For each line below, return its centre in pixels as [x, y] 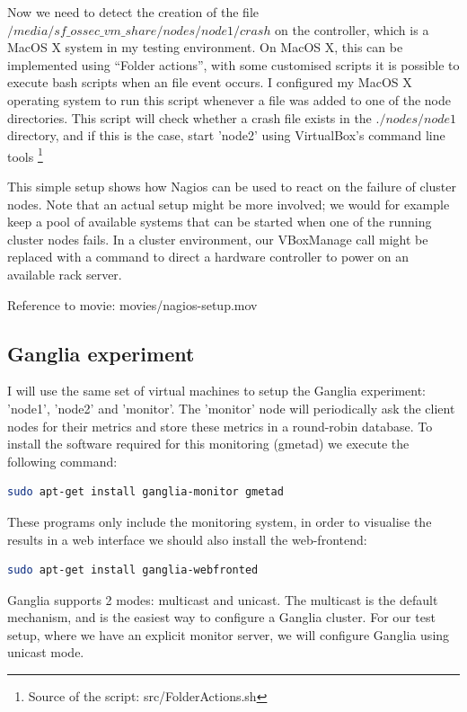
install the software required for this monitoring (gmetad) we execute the [208, 444]
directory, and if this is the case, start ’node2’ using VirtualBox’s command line [226, 135]
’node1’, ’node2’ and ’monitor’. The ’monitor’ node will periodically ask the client [231, 408]
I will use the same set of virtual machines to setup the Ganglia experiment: [217, 391]
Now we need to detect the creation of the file [133, 12]
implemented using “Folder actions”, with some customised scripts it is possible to [233, 64]
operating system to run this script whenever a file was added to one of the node [229, 99]
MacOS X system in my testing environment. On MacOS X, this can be [205, 47]
